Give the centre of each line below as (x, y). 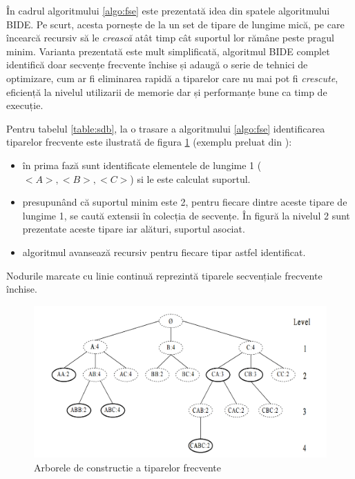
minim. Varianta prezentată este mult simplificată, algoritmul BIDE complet (168, 51)
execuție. (25, 105)
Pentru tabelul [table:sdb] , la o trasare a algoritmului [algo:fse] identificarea (166, 128)
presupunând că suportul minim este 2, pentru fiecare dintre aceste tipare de (185, 202)
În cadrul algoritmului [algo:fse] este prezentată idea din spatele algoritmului (168, 10)
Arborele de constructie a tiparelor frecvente (127, 467)
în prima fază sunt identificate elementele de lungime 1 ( (142, 165)
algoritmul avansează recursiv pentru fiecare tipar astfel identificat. (164, 252)
